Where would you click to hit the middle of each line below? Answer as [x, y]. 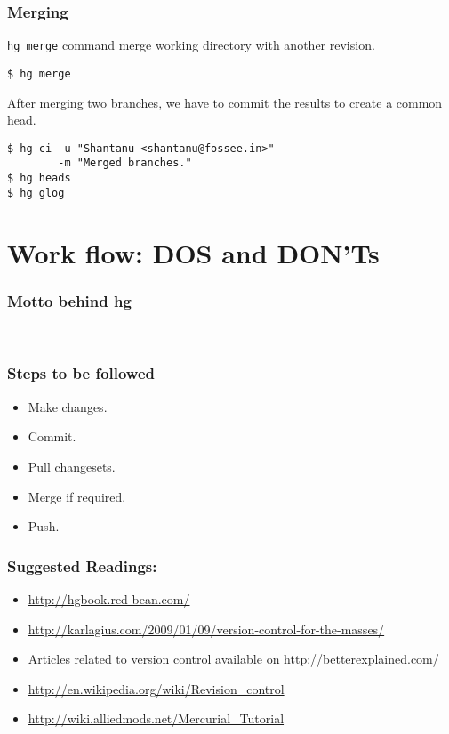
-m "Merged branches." [125, 163]
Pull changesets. [72, 466]
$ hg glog [36, 193]
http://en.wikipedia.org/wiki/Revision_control [156, 688]
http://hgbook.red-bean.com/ [109, 598]
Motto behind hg [69, 300]
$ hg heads [39, 178]
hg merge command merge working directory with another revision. [191, 45]
